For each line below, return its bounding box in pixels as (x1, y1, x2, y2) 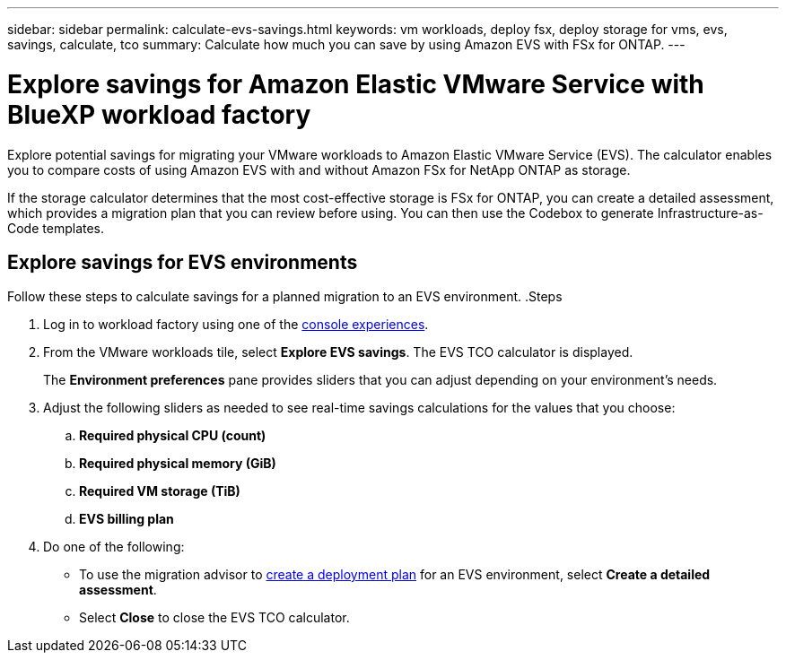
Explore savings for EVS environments (7, 250, 358, 274)
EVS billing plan (79, 511, 174, 527)
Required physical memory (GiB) (79, 456, 276, 472)
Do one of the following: (43, 539, 185, 555)
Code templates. (7, 220, 105, 236)
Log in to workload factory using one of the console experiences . (43, 317, 429, 333)
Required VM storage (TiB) (79, 483, 240, 499)
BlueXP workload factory (7, 99, 311, 130)
